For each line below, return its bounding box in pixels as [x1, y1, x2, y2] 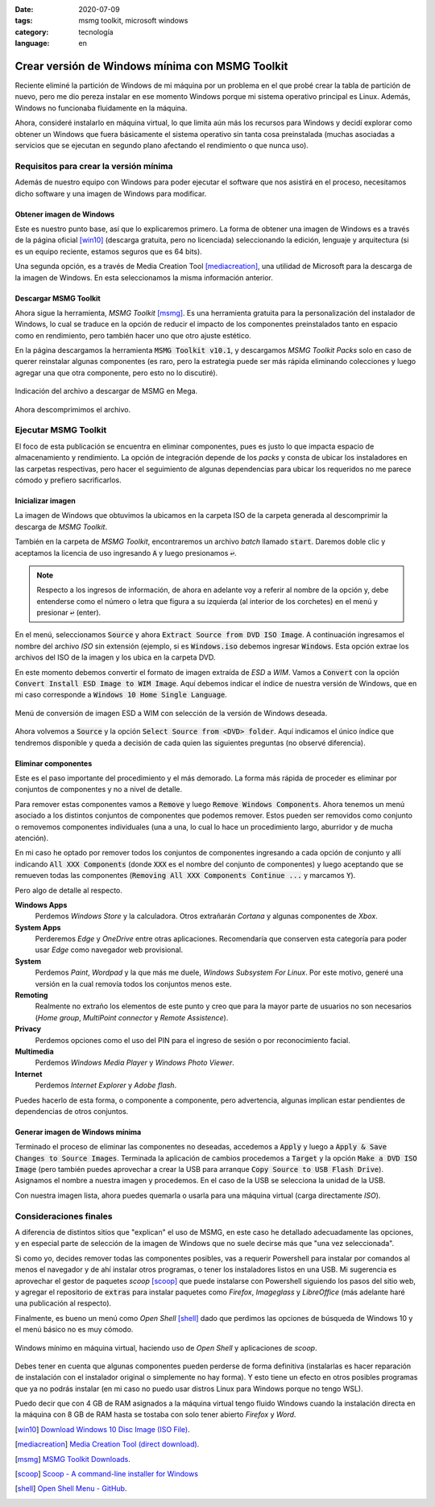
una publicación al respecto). [14, 1298, 112, 1308]
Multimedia [14, 1046, 54, 1056]
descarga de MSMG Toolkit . [14, 522, 108, 532]
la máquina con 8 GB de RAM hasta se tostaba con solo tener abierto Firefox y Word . [14, 1410, 296, 1419]
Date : [14, 5, 34, 14]
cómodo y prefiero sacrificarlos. [14, 475, 122, 485]
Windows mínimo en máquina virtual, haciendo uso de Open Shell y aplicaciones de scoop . [14, 1343, 317, 1352]
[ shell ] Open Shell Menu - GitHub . [14, 1484, 127, 1493]
